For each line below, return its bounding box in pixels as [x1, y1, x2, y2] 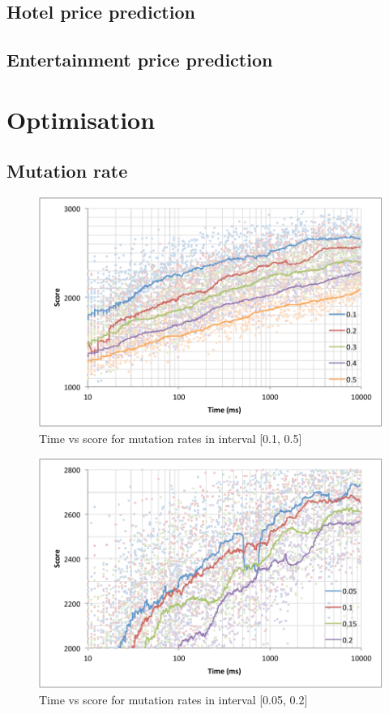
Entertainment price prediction [6, 47, 273, 72]
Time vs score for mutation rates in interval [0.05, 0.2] [39, 690, 308, 708]
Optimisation [6, 102, 156, 135]
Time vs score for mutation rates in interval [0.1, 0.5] [39, 430, 302, 447]
